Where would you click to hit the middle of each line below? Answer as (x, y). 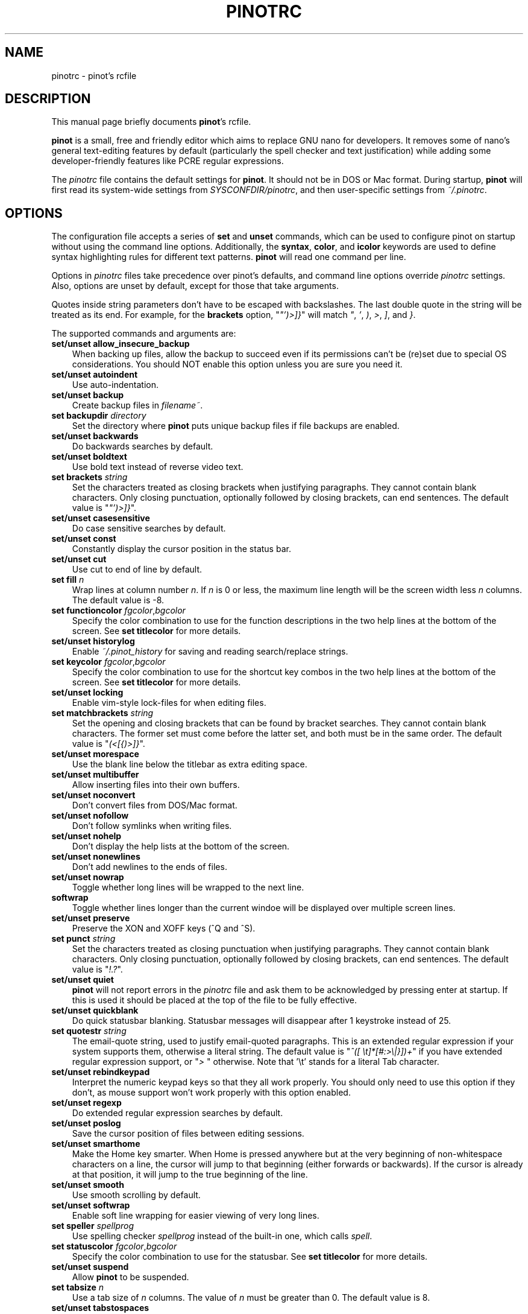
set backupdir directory (99, 416)
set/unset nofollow (90, 816)
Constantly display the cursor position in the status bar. (181, 549)
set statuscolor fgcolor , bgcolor (114, 1246)
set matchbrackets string (102, 713)
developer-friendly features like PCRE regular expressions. (168, 161)
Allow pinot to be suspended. (130, 1277)
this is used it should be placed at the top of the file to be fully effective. (215, 1000)
